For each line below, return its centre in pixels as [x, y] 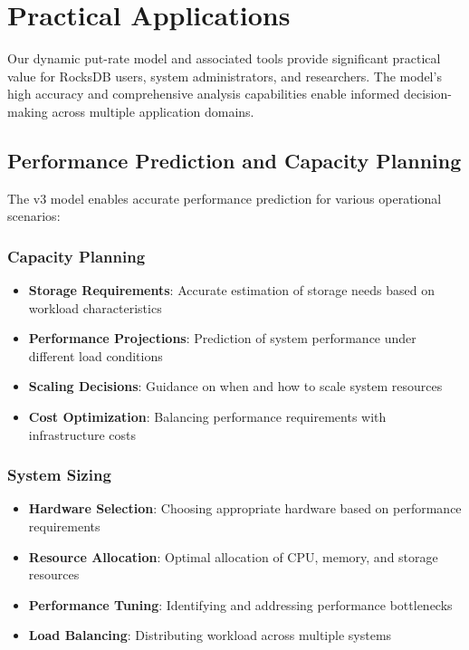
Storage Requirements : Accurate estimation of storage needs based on [231, 290]
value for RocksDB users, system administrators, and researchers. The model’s [225, 76]
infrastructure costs [82, 434]
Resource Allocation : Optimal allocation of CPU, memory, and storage [233, 556]
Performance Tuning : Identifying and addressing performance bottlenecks [240, 604]
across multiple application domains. [153, 111]
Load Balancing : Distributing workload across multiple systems [210, 635]
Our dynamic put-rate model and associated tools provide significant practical [224, 58]
